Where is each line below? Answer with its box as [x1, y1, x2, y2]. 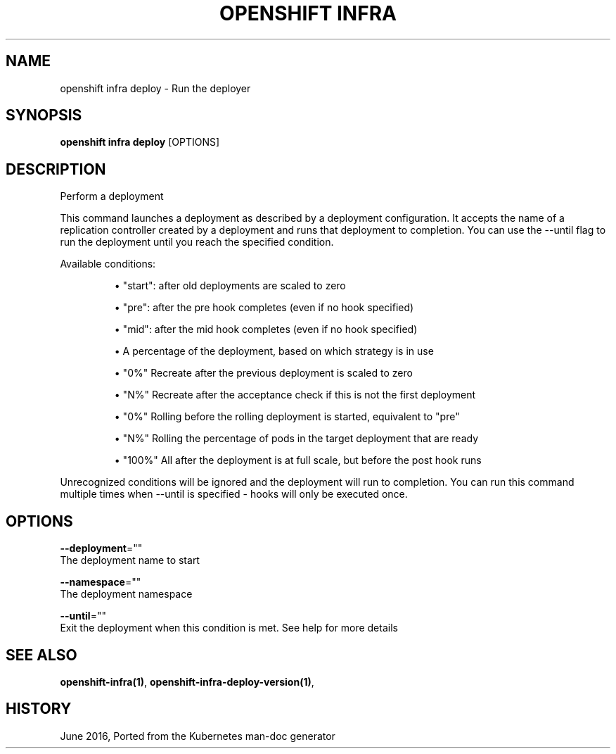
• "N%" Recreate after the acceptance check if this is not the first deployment [114, 389, 476, 401]
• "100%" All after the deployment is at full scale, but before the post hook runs [114, 454, 482, 467]
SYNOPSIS [6, 106, 82, 125]
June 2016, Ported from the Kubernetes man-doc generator [60, 729, 335, 742]
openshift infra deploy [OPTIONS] [60, 136, 220, 149]
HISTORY [6, 700, 72, 718]
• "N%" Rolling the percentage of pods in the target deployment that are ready [114, 432, 479, 445]
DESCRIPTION [6, 160, 106, 178]
